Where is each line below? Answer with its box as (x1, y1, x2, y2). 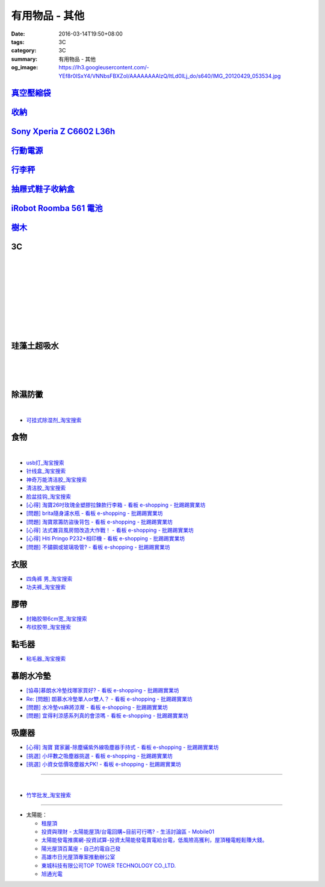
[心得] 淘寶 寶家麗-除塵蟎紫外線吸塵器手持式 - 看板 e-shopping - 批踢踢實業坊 (26, 743, 219, 751)
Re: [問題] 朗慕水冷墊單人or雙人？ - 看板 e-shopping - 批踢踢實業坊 (26, 695, 193, 702)
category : (11, 47, 37, 54)
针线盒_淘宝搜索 (26, 467, 66, 475)
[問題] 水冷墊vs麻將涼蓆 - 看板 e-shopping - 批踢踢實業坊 (26, 704, 169, 711)
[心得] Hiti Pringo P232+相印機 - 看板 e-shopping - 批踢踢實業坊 (26, 535, 185, 542)
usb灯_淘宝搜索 (26, 459, 64, 466)
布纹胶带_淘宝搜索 (26, 623, 72, 631)
